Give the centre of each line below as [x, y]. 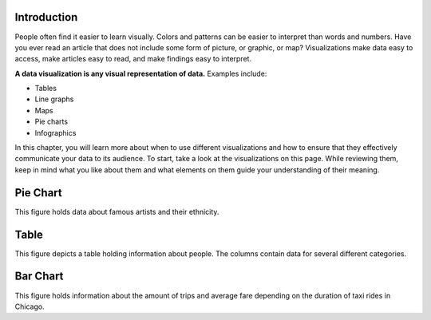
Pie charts [51, 122]
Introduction [46, 17]
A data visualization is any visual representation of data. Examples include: [141, 73]
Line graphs [54, 99]
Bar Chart [39, 277]
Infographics [55, 132]
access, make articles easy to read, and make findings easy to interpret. [133, 59]
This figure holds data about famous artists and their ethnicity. [117, 211]
